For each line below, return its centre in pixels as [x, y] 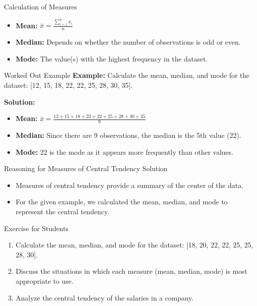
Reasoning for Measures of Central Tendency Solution [86, 168]
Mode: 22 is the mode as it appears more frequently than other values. [124, 152]
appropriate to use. [44, 280]
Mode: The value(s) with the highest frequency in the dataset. [112, 58]
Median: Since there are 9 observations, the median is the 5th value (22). [128, 135]
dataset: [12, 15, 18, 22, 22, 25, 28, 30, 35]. [68, 85]
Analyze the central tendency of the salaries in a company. [104, 297]
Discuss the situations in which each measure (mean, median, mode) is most [131, 271]
